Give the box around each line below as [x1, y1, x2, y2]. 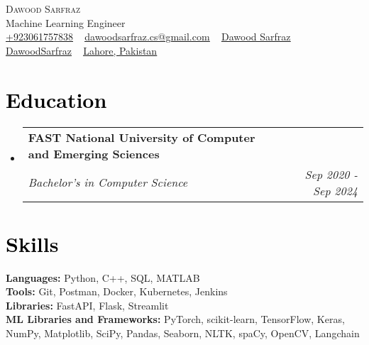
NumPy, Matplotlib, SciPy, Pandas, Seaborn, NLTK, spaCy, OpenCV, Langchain [6, 326, 360, 340]
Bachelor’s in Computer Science [28, 174, 188, 190]
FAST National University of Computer [28, 128, 255, 146]
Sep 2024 [313, 182, 358, 199]
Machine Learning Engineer [6, 15, 126, 30]
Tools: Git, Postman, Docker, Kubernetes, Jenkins [6, 284, 228, 299]
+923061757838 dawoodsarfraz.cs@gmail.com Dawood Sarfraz [6, 29, 291, 44]
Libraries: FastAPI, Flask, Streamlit [6, 297, 169, 312]
